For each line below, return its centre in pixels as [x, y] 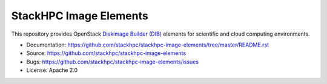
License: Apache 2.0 [52, 70]
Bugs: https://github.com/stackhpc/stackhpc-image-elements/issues [113, 62]
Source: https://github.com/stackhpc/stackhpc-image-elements [106, 53]
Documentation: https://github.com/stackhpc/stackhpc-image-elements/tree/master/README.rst [148, 45]
